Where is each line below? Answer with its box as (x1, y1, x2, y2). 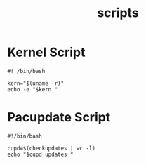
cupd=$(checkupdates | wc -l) (7, 145, 96, 152)
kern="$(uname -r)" (7, 79, 65, 87)
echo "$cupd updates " (7, 151, 74, 158)
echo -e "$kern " (7, 86, 58, 93)
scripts (97, 5, 139, 21)
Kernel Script (7, 44, 86, 60)
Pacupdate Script (7, 110, 111, 126)
